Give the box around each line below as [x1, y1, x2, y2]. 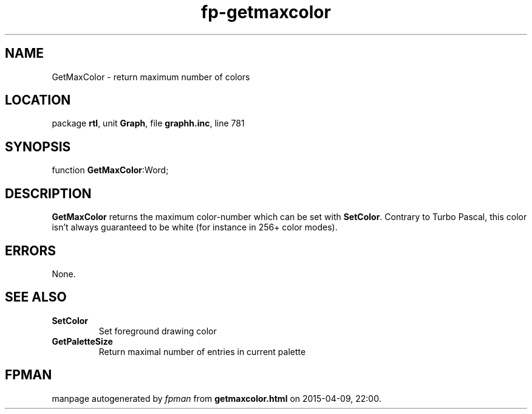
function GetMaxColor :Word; [52, 165, 169, 176]
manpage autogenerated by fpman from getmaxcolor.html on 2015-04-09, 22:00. [52, 393, 381, 404]
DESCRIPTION [5, 185, 92, 201]
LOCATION [5, 92, 71, 108]
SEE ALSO [5, 289, 67, 305]
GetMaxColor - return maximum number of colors [52, 71, 250, 82]
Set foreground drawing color [98, 325, 217, 336]
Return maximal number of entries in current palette [98, 346, 306, 357]
